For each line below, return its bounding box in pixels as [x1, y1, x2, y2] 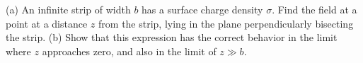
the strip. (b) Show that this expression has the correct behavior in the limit [6, 30, 338, 45]
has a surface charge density [142, 2, 263, 16]
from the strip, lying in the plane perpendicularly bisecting [98, 16, 354, 30]
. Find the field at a [272, 2, 357, 16]
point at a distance [6, 16, 88, 30]
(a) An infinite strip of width [6, 2, 131, 16]
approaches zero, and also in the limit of [42, 43, 217, 58]
